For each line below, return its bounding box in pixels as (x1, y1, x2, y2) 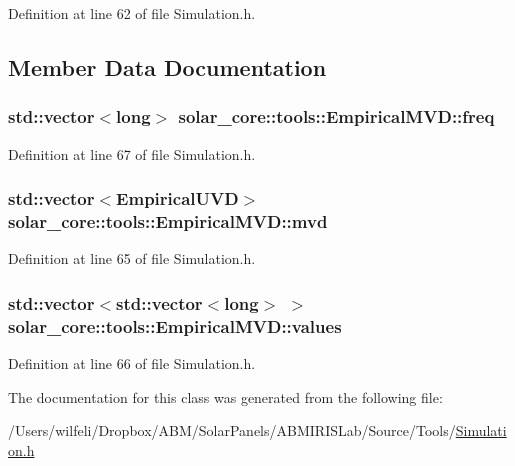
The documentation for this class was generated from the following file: (8, 386, 443, 407)
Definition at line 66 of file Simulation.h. (8, 353, 256, 374)
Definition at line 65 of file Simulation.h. (8, 248, 256, 269)
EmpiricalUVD (116, 186, 239, 211)
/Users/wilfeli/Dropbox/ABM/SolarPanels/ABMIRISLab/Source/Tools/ (8, 420, 456, 441)
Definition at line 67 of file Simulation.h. (8, 143, 256, 164)
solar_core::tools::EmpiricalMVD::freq (178, 104, 495, 129)
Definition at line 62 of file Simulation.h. (8, 3, 256, 23)
